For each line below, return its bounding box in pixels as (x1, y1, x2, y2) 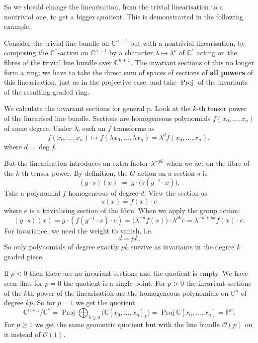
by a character (109, 47, 153, 58)
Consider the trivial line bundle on (4, 37, 109, 48)
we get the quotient (76, 297, 135, 308)
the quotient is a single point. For (63, 277, 166, 288)
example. (4, 21, 31, 31)
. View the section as (144, 188, 208, 198)
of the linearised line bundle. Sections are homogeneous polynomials (4, 113, 211, 123)
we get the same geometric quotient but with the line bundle (35, 319, 220, 330)
